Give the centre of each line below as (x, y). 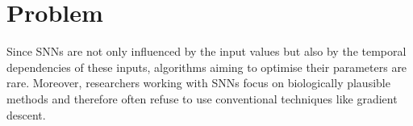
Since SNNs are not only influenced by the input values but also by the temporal (206, 51)
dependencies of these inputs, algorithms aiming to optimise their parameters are (207, 67)
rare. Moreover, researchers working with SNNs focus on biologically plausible (198, 83)
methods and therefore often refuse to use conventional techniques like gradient (202, 98)
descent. (26, 114)
